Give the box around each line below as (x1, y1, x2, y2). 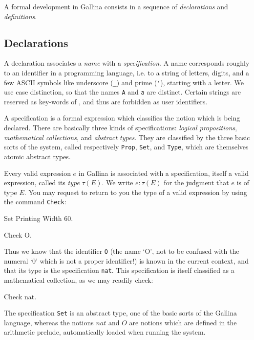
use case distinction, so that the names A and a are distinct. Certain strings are (4, 87, 241, 97)
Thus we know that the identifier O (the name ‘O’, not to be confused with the (4, 246, 239, 256)
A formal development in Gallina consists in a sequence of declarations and (4, 1, 228, 11)
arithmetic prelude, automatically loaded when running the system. (4, 327, 206, 337)
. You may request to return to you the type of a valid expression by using (24, 187, 247, 197)
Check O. (4, 229, 32, 240)
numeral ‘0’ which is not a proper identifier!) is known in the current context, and (4, 255, 249, 266)
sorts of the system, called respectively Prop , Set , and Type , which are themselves (4, 142, 249, 152)
